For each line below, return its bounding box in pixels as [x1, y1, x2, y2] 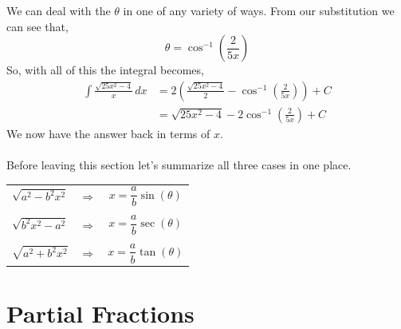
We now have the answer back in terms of [6, 125, 210, 141]
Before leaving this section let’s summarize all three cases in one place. [6, 157, 352, 173]
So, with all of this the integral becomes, [6, 61, 204, 78]
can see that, [6, 18, 69, 34]
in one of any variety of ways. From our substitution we [123, 2, 395, 18]
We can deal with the [6, 2, 111, 18]
